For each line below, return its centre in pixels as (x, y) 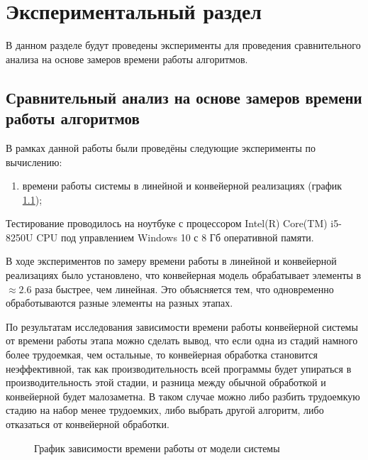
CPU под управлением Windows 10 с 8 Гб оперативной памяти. (175, 237)
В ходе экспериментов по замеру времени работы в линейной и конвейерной (171, 261)
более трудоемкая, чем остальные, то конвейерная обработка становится (162, 355)
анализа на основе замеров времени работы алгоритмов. (127, 59)
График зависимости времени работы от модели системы (157, 448)
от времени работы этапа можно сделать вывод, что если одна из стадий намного (182, 340)
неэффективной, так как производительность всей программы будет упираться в (179, 368)
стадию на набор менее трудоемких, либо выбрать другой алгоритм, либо (165, 410)
